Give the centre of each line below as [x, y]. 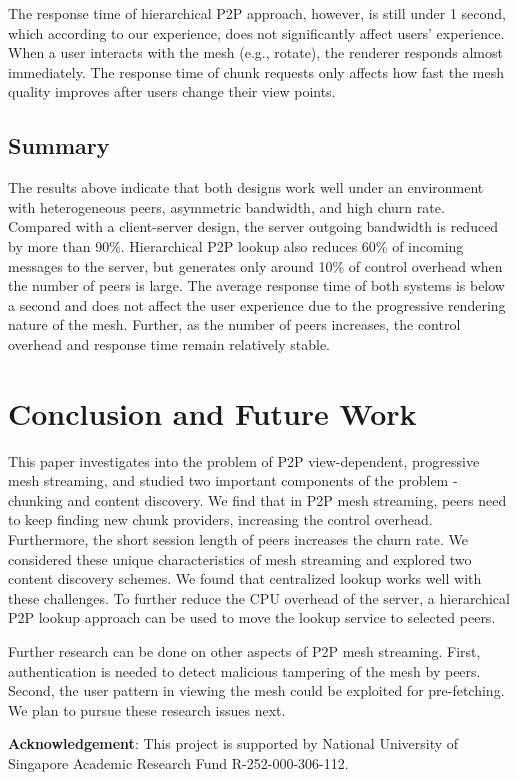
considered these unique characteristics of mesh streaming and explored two [240, 558]
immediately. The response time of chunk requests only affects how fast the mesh [256, 71]
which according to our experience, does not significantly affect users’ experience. [256, 32]
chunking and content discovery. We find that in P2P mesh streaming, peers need [257, 499]
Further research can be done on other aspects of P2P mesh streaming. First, [244, 650]
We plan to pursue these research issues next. [147, 709]
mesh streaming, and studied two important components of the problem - [233, 480]
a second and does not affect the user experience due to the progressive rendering [257, 304]
